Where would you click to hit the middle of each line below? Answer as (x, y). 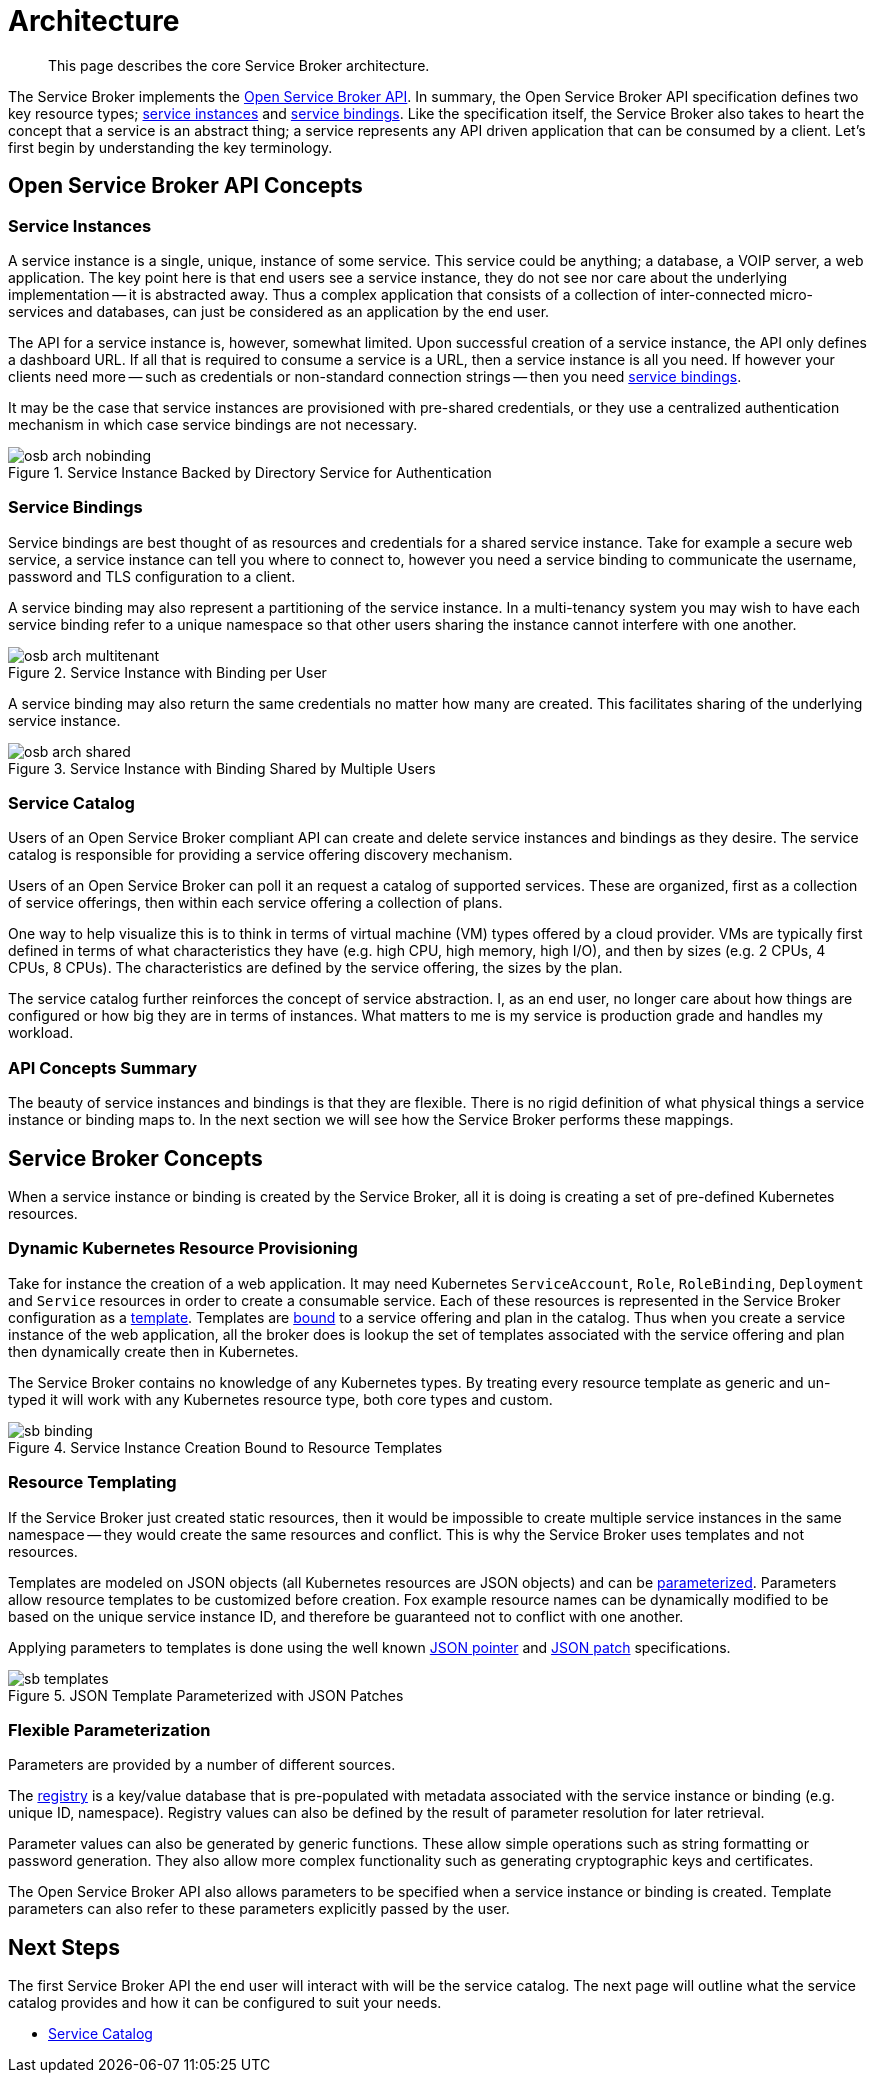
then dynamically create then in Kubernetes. (153, 1351)
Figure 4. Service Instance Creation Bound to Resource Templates (225, 1447)
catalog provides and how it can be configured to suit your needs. (225, 2003)
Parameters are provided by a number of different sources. (202, 1765)
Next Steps (64, 1947)
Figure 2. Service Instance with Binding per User (167, 672)
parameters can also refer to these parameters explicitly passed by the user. (259, 1909)
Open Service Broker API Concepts (185, 186)
